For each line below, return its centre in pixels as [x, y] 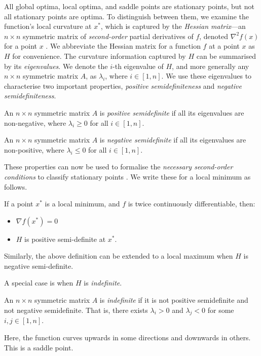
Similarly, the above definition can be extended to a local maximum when [119, 256]
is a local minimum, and [82, 204]
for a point [21, 46]
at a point [224, 46]
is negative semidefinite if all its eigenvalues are [173, 140]
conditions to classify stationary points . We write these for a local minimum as [127, 176]
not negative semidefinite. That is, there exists [76, 310]
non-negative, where [35, 122]
